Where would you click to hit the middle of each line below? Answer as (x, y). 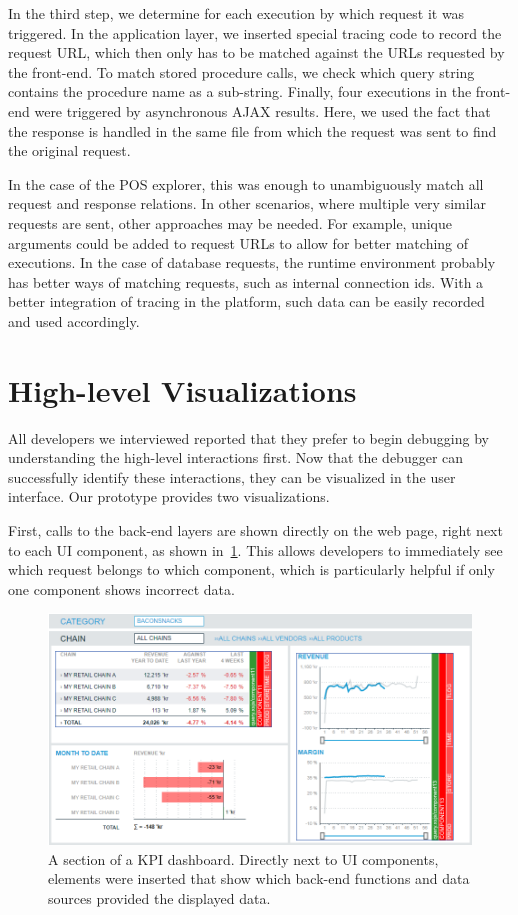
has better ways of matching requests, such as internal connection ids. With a (246, 281)
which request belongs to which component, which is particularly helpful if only (251, 569)
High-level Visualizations (182, 389)
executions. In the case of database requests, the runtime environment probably (252, 262)
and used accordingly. (74, 320)
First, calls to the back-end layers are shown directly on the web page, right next (255, 530)
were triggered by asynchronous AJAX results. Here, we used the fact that (262, 110)
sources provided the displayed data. (159, 898)
